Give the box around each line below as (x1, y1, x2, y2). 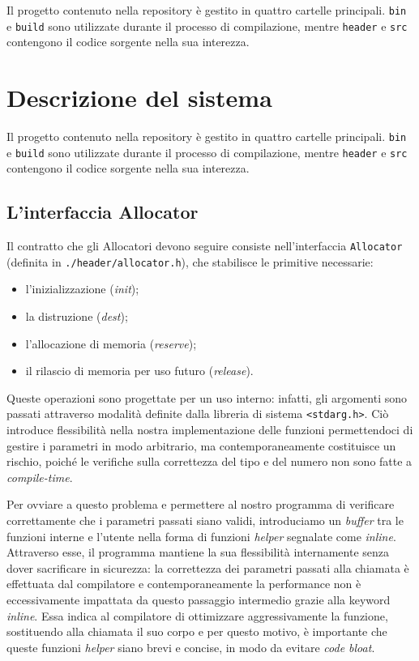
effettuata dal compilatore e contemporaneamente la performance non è (6, 575, 361, 592)
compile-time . (6, 468, 73, 485)
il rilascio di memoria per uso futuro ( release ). (25, 362, 254, 379)
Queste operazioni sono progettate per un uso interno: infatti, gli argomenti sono (6, 389, 408, 406)
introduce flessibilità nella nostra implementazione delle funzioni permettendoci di (6, 421, 413, 438)
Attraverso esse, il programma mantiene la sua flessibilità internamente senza (6, 544, 390, 561)
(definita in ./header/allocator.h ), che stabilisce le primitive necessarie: (6, 253, 374, 270)
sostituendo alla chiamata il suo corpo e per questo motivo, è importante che (6, 623, 387, 640)
